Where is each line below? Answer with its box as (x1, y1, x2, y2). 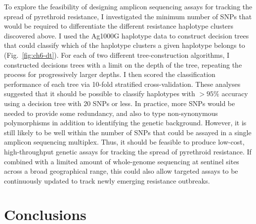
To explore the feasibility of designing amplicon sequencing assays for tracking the (4, 1, 253, 11)
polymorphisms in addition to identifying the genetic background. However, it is (4, 117, 247, 128)
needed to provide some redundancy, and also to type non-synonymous (4, 108, 218, 118)
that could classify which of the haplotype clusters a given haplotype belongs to (4, 40, 245, 50)
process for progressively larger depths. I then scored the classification (4, 69, 215, 79)
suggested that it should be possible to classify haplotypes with (4, 88, 195, 99)
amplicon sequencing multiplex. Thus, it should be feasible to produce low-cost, (4, 137, 245, 147)
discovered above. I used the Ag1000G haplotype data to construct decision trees (4, 30, 249, 40)
